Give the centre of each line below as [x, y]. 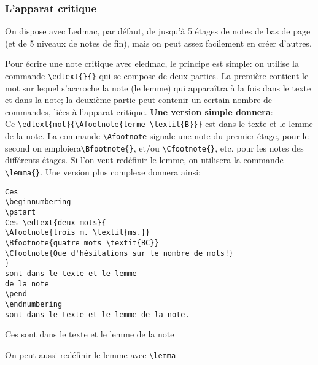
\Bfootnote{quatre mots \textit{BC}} [82, 243]
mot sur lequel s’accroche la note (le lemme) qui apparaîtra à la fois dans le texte [158, 87]
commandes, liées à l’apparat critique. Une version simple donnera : [139, 111]
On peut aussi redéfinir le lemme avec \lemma [91, 354]
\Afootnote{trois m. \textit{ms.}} [78, 233]
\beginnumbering [38, 202]
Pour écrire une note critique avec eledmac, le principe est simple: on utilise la [152, 63]
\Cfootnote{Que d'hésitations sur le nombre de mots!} [119, 253]
